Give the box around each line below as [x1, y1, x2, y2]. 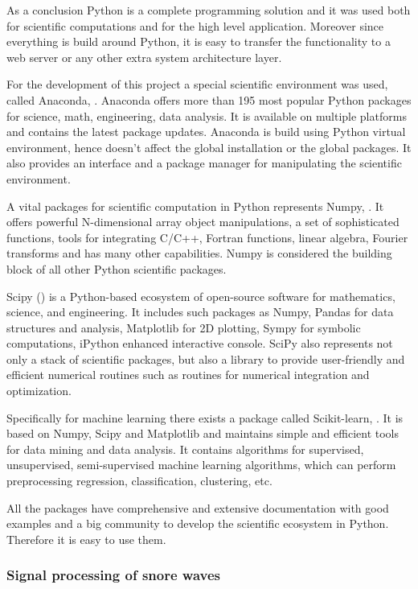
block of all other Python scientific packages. [6, 260, 227, 277]
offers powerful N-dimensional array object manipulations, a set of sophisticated [6, 213, 400, 230]
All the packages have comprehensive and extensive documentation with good [6, 499, 389, 516]
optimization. [6, 382, 72, 399]
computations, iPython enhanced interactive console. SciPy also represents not [6, 335, 393, 352]
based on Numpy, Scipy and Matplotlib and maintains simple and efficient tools [6, 425, 400, 442]
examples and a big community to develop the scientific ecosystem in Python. [6, 515, 389, 532]
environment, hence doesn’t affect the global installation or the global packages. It [6, 138, 412, 155]
